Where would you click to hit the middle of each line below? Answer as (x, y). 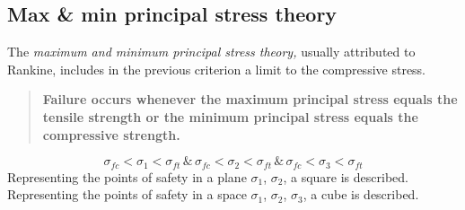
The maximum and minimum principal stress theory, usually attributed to (211, 52)
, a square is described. (346, 176)
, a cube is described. (361, 194)
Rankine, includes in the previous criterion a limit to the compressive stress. (217, 69)
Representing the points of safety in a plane (127, 176)
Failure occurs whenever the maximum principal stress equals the (250, 99)
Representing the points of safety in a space (127, 194)
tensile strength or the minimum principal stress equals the (230, 116)
